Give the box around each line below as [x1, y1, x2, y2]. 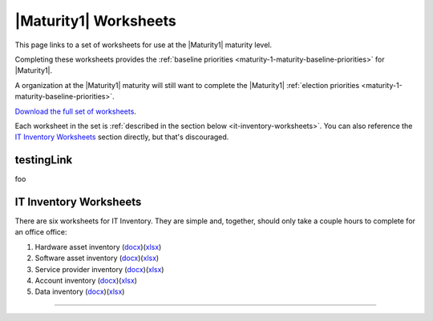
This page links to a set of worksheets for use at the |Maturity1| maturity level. [14, 40, 273, 50]
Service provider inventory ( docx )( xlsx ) [34, 264, 164, 274]
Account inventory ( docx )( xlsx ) [34, 276, 138, 286]
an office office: [14, 227, 67, 237]
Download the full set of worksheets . [14, 106, 136, 116]
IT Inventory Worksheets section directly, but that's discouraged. [14, 132, 229, 142]
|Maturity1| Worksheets [14, 12, 176, 30]
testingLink [14, 153, 73, 167]
